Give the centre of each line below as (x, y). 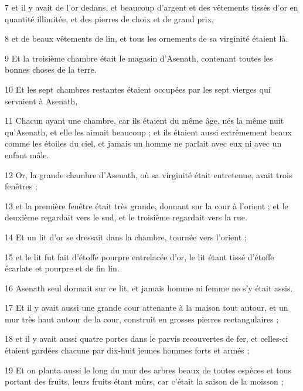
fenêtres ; (21, 186)
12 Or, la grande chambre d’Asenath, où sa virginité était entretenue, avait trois (149, 174)
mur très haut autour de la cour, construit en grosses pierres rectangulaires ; (142, 319)
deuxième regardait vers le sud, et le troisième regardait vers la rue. (126, 217)
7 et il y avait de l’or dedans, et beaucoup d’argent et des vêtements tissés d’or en (151, 7)
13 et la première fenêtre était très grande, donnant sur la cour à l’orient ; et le (147, 205)
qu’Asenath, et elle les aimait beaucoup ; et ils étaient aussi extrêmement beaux (148, 132)
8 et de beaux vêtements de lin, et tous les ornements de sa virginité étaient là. (147, 38)
